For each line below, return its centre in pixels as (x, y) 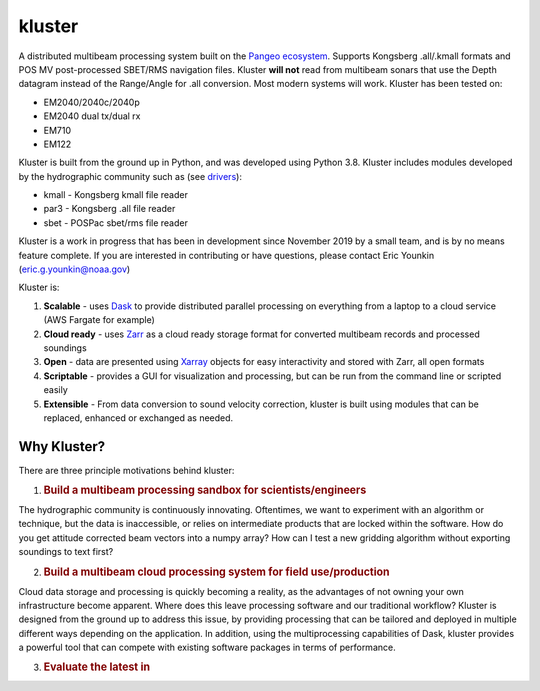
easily (56, 390)
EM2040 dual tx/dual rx (92, 116)
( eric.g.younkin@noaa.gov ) (74, 269)
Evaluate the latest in (96, 667)
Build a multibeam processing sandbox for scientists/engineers (205, 490)
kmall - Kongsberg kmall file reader (116, 195)
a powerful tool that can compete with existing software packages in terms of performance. (207, 647)
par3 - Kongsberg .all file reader (109, 209)
